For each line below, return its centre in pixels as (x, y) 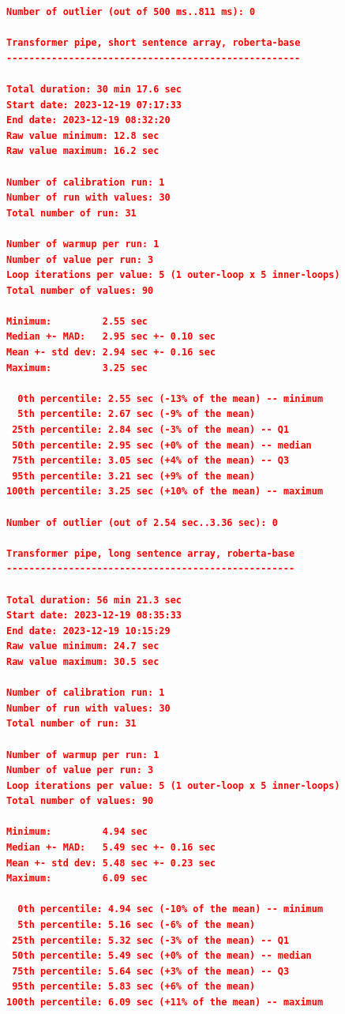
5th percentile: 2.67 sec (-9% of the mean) (137, 414)
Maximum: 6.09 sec (77, 879)
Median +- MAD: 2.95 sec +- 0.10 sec (111, 337)
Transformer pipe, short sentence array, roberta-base (154, 43)
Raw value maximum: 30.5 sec (83, 661)
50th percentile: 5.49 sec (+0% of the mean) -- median (162, 956)
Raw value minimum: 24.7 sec (83, 646)
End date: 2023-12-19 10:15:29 (88, 631)
